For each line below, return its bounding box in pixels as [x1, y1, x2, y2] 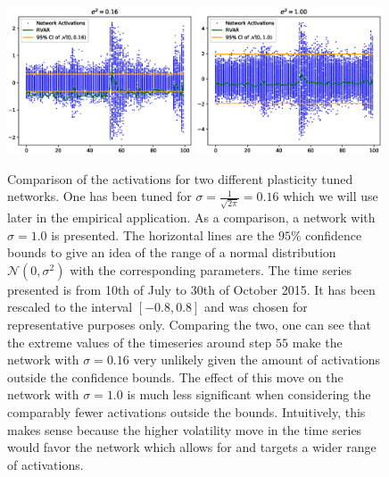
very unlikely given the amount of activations [133, 350, 381, 369]
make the [292, 332, 343, 351]
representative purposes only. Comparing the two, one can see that [7, 314, 372, 333]
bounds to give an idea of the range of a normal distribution [7, 243, 336, 262]
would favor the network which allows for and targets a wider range [7, 438, 377, 456]
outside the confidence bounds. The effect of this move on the [7, 367, 343, 386]
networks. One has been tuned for [7, 187, 192, 205]
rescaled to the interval [7, 297, 133, 316]
